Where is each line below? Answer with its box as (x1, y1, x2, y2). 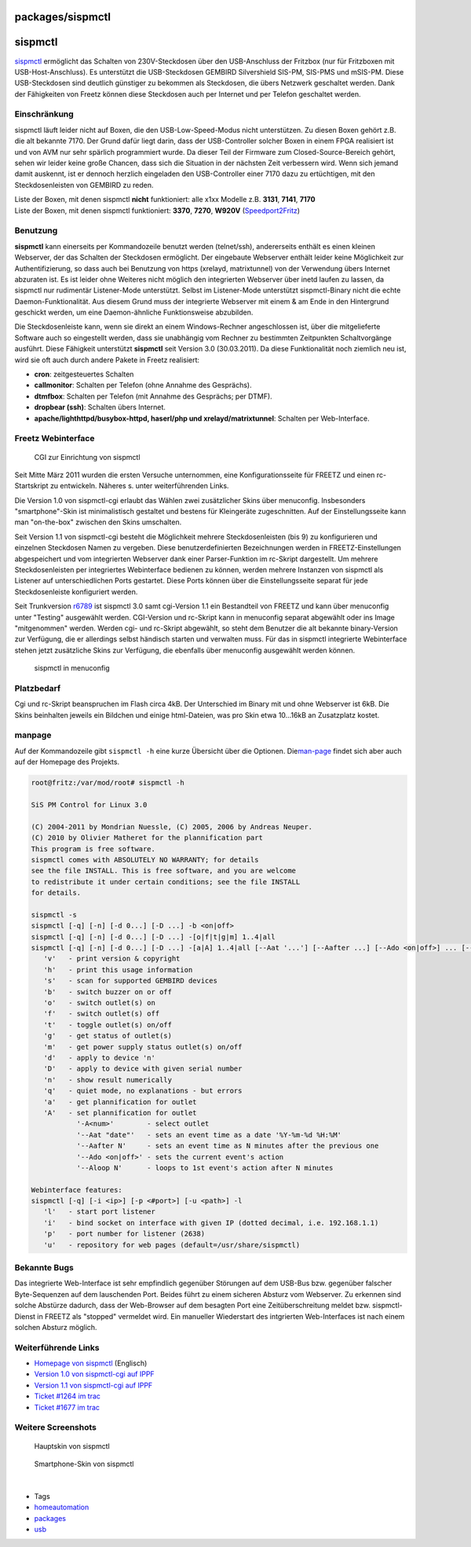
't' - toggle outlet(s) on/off (43, 1020, 173, 1029)
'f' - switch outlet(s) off (43, 1009, 160, 1018)
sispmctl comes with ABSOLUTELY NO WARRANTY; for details (31, 855, 259, 864)
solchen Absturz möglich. (14, 1322, 97, 1332)
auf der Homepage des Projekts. (14, 757, 120, 766)
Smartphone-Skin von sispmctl (34, 1459, 134, 1468)
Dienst (14, 1311, 35, 1321)
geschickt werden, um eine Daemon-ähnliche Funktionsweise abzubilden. (14, 307, 254, 318)
